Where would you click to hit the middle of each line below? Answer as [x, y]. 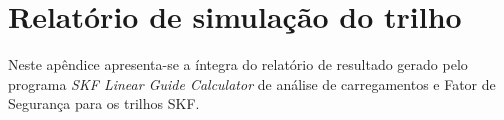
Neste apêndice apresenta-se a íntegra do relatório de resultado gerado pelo [238, 64]
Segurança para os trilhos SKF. [104, 103]
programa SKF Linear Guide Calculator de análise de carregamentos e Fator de [252, 83]
